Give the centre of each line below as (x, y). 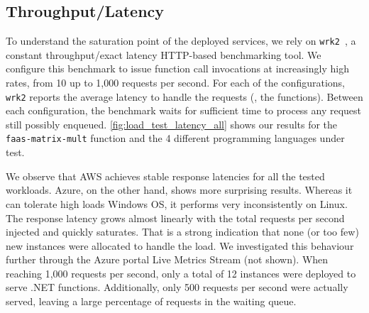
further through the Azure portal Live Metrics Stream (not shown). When (167, 259)
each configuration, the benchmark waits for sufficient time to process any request (184, 110)
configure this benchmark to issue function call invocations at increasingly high (177, 68)
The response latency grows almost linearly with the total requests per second (175, 218)
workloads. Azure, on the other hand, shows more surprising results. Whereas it (179, 190)
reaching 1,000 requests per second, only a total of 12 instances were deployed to (181, 273)
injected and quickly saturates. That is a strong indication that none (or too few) (182, 232)
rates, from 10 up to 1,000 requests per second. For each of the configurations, (175, 83)
